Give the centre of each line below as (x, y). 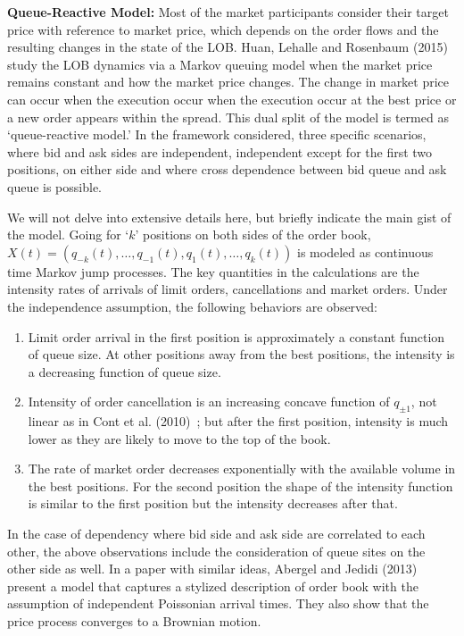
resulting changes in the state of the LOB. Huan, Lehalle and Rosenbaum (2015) (228, 47)
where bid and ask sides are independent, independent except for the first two (220, 151)
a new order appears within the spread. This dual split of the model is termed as (228, 117)
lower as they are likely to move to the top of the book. (179, 438)
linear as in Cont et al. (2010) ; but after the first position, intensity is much (238, 421)
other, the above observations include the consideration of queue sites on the (216, 551)
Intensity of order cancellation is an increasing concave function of (209, 402)
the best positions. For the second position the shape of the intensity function (240, 485)
